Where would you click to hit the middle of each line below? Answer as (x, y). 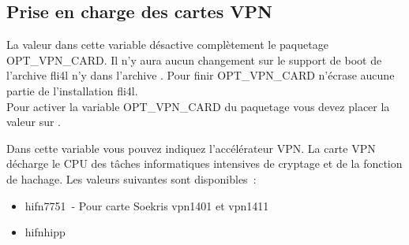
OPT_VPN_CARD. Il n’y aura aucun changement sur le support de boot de (194, 59)
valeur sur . (34, 122)
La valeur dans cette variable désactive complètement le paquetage (167, 45)
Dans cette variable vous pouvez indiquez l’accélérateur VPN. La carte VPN (191, 148)
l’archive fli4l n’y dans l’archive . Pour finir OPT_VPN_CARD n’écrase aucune (201, 75)
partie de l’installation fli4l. (72, 90)
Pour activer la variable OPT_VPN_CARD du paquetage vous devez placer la (198, 106)
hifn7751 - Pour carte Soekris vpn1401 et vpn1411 (147, 205)
